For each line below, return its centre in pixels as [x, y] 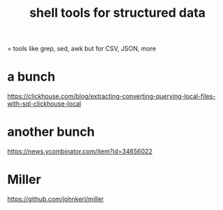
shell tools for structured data [117, 13]
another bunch [51, 132]
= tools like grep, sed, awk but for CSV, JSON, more [82, 49]
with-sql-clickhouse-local [44, 104]
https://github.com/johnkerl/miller [56, 199]
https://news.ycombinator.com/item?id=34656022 [80, 151]
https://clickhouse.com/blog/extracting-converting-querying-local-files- [111, 97]
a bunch [31, 77]
